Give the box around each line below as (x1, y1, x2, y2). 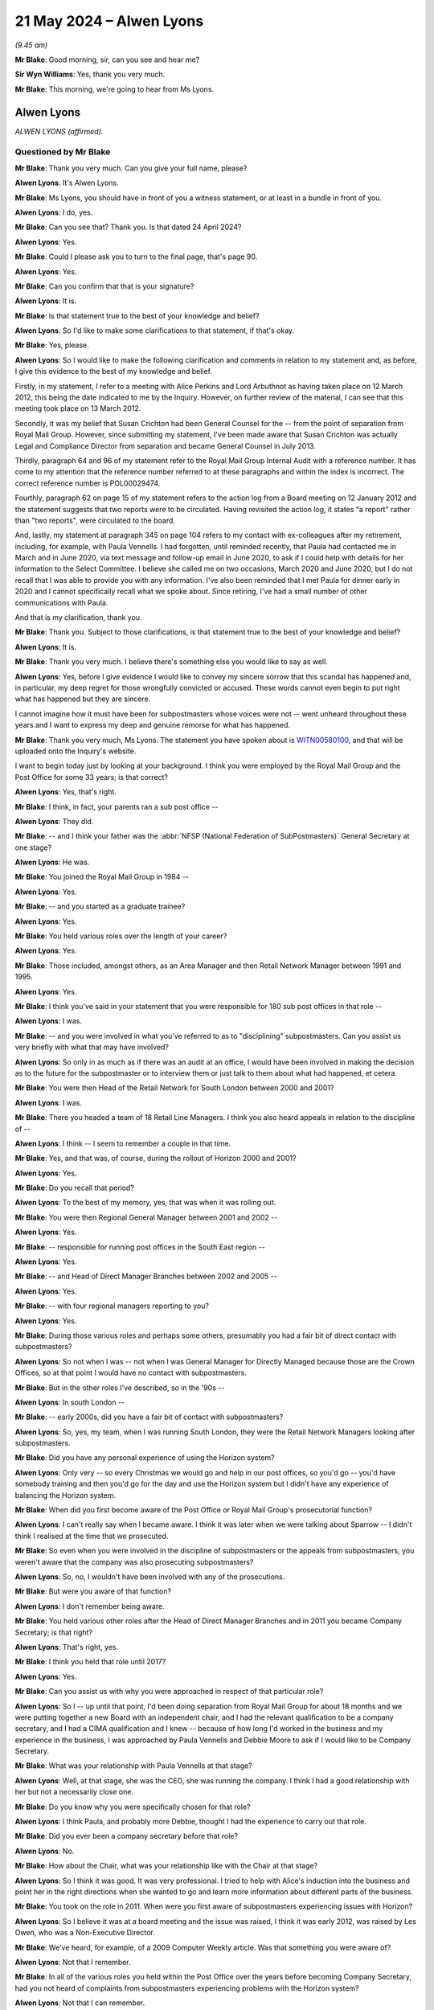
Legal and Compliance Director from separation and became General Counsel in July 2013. (14, 441, 317, 450)
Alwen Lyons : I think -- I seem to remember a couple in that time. (14, 1138, 231, 1148)
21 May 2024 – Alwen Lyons (14, 12, 204, 30)
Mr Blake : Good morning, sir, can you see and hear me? (14, 55, 200, 64)
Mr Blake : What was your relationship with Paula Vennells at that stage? (14, 1761, 252, 1770)
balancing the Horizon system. (14, 1490, 117, 1499)
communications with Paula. (14, 597, 108, 607)
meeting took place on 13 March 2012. (14, 404, 141, 413)
